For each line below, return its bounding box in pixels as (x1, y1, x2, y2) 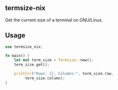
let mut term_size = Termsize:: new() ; (14, 58, 94, 63)
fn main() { (5, 53, 30, 58)
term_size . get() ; (14, 62, 50, 67)
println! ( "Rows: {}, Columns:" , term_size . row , (14, 71, 114, 76)
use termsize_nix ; (5, 44, 43, 49)
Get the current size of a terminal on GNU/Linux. (5, 17, 103, 23)
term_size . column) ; (25, 76, 65, 81)
